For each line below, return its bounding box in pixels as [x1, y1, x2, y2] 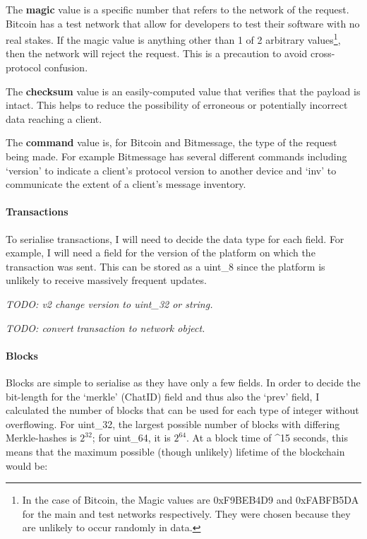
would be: [6, 458, 48, 473]
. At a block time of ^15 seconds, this [186, 430, 348, 445]
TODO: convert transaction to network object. [6, 320, 205, 335]
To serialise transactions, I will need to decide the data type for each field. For [6, 231, 344, 246]
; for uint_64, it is [92, 430, 171, 445]
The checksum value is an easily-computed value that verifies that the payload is [6, 83, 361, 98]
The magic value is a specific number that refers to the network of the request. [6, 2, 349, 16]
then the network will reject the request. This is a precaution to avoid [6, 46, 308, 61]
